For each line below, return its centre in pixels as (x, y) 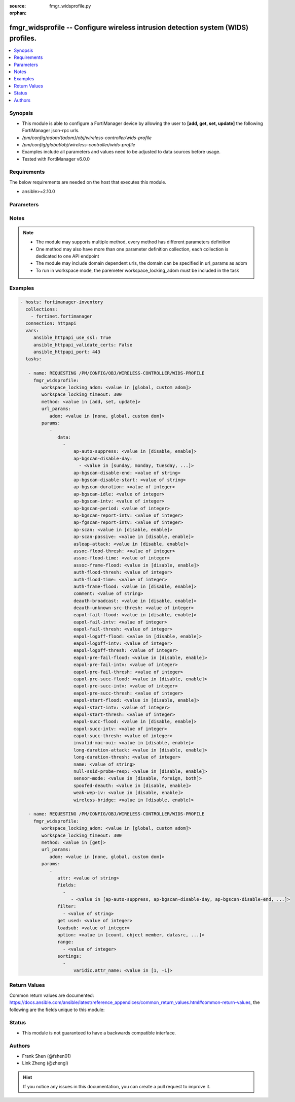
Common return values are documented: (52, 995)
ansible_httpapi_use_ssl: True (72, 338)
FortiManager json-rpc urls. (51, 131)
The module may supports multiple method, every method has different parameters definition (133, 242)
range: (66, 942)
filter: (67, 906)
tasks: (34, 359)
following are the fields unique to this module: (57, 1010)
